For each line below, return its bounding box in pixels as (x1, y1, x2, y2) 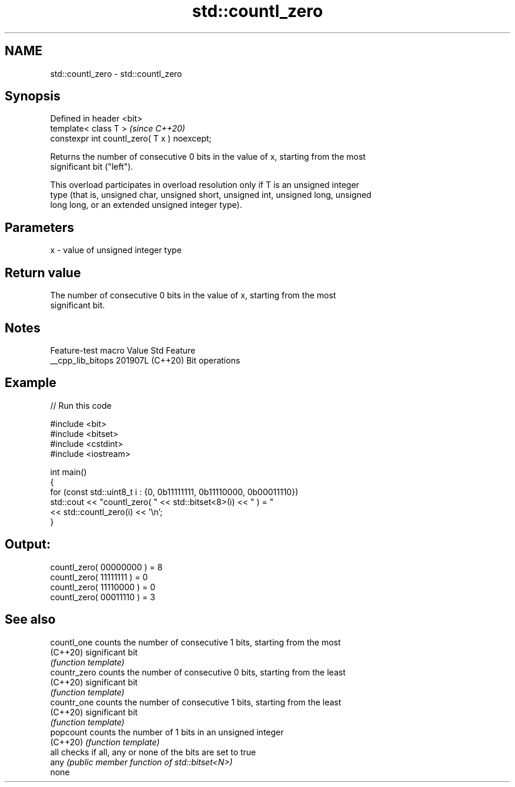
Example (5, 375, 56, 391)
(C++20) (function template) (50, 736, 160, 747)
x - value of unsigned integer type (50, 245, 182, 255)
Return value (5, 265, 81, 280)
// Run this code (50, 400, 112, 411)
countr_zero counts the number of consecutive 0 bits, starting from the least (50, 667, 346, 677)
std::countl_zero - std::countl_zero (50, 68, 182, 79)
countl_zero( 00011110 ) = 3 (50, 591, 155, 602)
